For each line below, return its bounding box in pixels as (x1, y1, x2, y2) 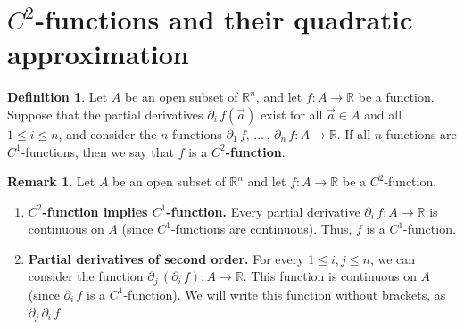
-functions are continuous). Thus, (170, 219, 352, 238)
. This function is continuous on (243, 267, 417, 285)
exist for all (260, 104, 323, 123)
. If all (336, 124, 371, 143)
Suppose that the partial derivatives (7, 104, 203, 123)
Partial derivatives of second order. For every (28, 249, 304, 267)
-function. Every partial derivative (166, 202, 360, 220)
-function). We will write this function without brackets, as (123, 284, 446, 303)
